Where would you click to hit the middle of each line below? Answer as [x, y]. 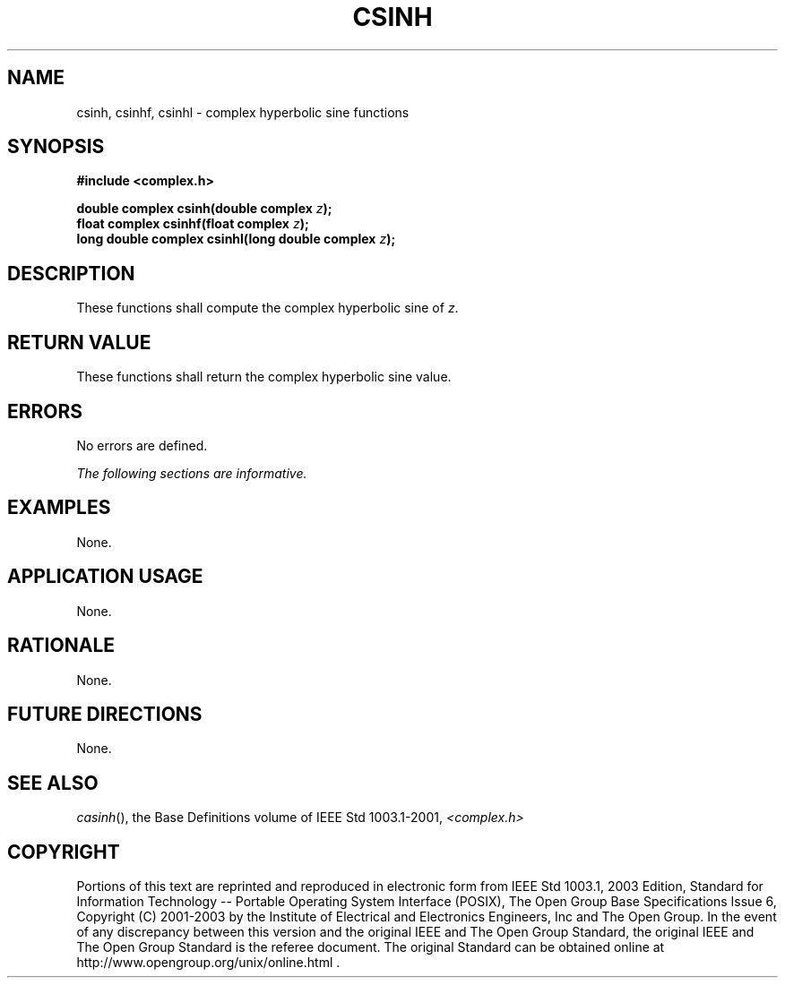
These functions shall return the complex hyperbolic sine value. [264, 377]
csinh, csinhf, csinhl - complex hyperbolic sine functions [243, 112]
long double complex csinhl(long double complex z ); [236, 239]
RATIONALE [61, 646]
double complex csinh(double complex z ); [204, 209]
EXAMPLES [59, 508]
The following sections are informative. [192, 473]
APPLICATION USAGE [105, 577]
